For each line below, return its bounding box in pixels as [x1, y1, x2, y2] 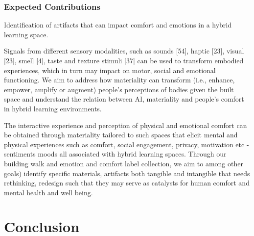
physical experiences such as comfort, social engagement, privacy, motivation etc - [4, 139, 249, 149]
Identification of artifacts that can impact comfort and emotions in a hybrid [4, 20, 232, 30]
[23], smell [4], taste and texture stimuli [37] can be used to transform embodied [4, 55, 244, 65]
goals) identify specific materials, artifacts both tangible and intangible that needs [4, 168, 250, 178]
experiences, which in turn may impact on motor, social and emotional [4, 65, 216, 75]
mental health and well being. [4, 187, 93, 197]
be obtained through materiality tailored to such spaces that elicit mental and [4, 130, 238, 140]
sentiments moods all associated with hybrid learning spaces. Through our [4, 149, 227, 159]
